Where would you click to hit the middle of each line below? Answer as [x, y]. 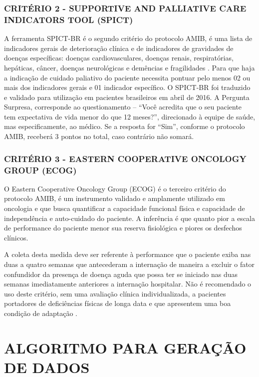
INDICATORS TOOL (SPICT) [69, 19]
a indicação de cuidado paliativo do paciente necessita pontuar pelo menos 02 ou [127, 77]
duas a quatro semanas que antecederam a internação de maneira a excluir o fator [129, 264]
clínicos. [16, 237]
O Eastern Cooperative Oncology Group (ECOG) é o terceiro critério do [115, 188]
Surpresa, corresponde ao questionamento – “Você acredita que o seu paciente [123, 107]
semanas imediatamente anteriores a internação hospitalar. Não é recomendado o [128, 284]
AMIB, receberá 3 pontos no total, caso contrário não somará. [99, 136]
